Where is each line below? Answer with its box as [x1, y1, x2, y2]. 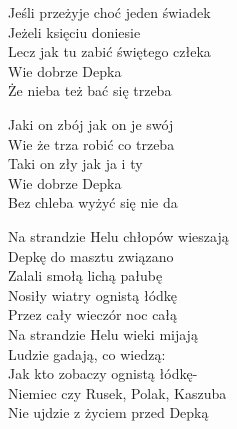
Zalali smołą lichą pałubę [8, 265, 163, 286]
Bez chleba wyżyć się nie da [8, 192, 178, 213]
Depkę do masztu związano [8, 245, 174, 266]
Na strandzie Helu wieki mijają [8, 323, 198, 344]
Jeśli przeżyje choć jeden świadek [8, 2, 211, 22]
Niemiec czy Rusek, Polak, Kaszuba [8, 382, 227, 403]
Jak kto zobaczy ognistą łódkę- [8, 363, 198, 384]
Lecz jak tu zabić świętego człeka [8, 41, 211, 62]
